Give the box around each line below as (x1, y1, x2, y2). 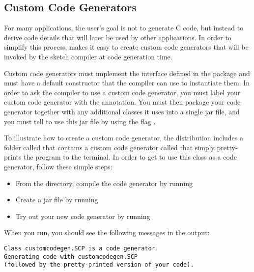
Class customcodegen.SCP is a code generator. (4, 245, 159, 252)
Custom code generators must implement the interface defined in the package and (4, 68, 250, 78)
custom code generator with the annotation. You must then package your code (4, 97, 241, 107)
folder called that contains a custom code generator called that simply (4, 142, 215, 152)
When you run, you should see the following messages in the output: (4, 227, 210, 238)
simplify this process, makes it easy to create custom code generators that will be (4, 42, 249, 52)
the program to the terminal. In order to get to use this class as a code (24, 152, 237, 162)
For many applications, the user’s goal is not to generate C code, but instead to (4, 23, 244, 33)
